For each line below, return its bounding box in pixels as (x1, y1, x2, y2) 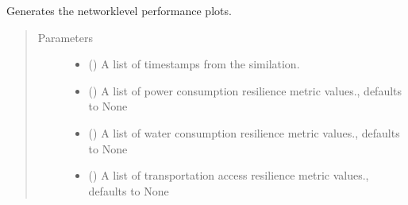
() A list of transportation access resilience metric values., (88, 167, 369, 184)
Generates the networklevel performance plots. (6, 2, 232, 18)
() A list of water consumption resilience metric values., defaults (88, 124, 400, 141)
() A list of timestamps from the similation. (88, 56, 300, 72)
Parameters (37, 29, 93, 45)
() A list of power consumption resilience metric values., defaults (88, 82, 402, 99)
